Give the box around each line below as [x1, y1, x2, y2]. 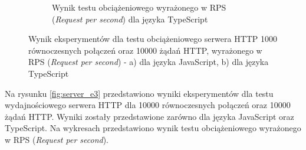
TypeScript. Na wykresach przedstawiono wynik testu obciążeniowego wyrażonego [5, 122, 301, 134]
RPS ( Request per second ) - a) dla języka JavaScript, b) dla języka [28, 56, 269, 68]
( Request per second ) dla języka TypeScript [52, 12, 208, 25]
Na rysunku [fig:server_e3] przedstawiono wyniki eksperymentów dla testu [5, 87, 274, 99]
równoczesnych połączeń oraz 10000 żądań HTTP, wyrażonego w [28, 44, 262, 56]
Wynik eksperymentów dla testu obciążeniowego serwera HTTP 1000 [28, 32, 278, 45]
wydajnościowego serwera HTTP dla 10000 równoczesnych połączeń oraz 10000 [5, 99, 291, 111]
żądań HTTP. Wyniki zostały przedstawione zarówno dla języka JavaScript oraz [5, 110, 294, 122]
